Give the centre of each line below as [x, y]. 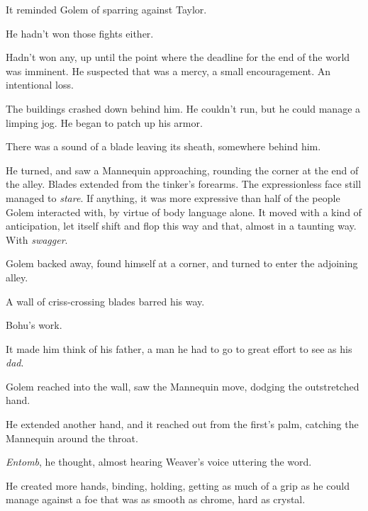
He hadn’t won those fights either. [80, 33]
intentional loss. [40, 85]
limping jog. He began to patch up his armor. [104, 122]
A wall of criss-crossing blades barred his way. [105, 301]
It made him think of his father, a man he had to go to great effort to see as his [179, 348]
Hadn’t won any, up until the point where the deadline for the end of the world [178, 57]
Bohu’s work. [34, 325]
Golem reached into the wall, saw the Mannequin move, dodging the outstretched [183, 386]
